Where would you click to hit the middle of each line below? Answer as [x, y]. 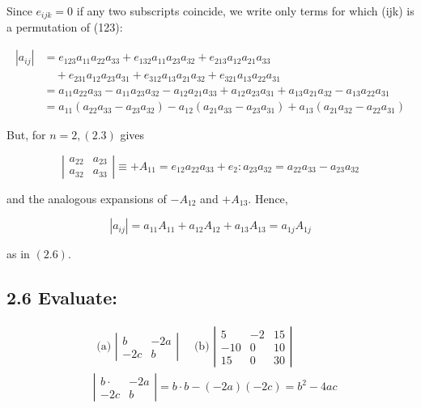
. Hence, [268, 198]
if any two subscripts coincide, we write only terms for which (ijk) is [245, 11]
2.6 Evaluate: [62, 297]
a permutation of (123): [65, 27]
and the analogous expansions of [87, 198]
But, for [26, 135]
